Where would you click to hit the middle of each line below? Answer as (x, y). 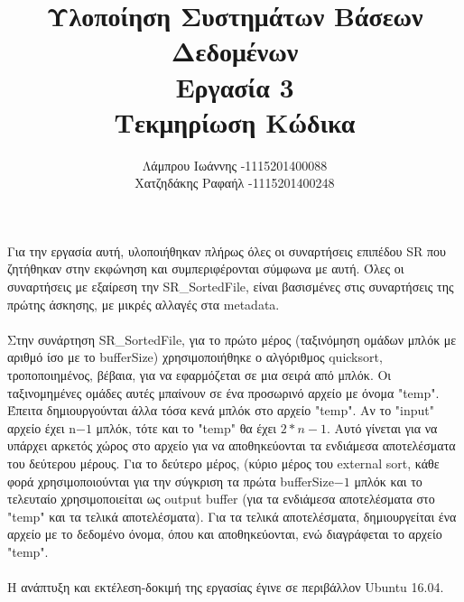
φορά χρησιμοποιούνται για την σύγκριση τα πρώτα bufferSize (171, 481)
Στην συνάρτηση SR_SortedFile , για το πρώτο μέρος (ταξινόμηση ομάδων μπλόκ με (232, 339)
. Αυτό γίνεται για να (382, 427)
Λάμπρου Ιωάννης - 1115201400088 (235, 165)
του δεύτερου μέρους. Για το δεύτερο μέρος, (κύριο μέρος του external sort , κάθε (223, 463)
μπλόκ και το (388, 481)
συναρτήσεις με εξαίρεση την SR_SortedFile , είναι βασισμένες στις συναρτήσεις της (231, 287)
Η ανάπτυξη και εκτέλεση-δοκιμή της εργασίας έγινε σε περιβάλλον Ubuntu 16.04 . (226, 587)
